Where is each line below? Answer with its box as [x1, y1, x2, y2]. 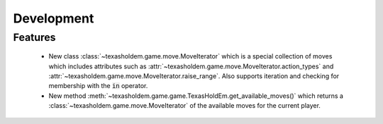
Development [13, 11, 94, 26]
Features [13, 31, 56, 44]
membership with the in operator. [48, 82, 148, 90]
